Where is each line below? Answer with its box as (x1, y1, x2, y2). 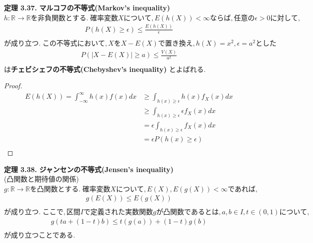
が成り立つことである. (4, 230, 75, 240)
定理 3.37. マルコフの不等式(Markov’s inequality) (4, 2, 170, 12)
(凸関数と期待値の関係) (4, 174, 79, 184)
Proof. (4, 80, 22, 91)
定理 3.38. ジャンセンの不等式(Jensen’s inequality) (4, 164, 174, 174)
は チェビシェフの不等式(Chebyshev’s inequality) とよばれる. (4, 63, 206, 74)
